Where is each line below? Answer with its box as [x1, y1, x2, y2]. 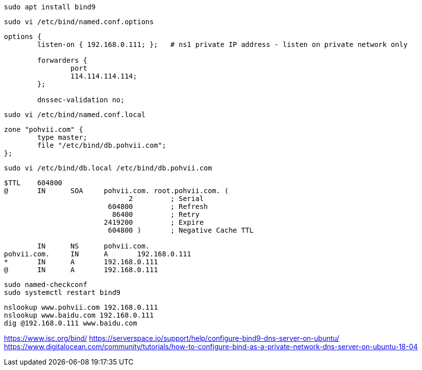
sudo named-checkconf [4, 281, 87, 288]
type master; [37, 133, 87, 141]
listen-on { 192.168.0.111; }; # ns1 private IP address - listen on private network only [37, 41, 408, 48]
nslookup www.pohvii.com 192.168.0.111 [4, 303, 158, 311]
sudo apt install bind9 [4, 3, 96, 11]
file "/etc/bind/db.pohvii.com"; [37, 141, 166, 149]
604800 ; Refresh [108, 203, 208, 210]
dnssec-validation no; [37, 96, 125, 104]
